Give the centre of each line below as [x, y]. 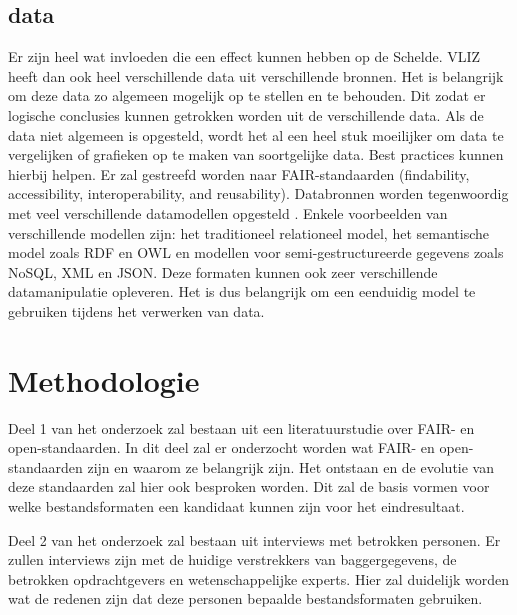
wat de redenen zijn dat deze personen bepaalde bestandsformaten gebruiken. [245, 598]
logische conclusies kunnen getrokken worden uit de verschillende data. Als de [246, 114]
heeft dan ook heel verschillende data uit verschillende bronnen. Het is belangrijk [256, 75]
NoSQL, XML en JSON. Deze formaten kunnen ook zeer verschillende [223, 271]
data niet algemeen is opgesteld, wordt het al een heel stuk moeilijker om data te [256, 134]
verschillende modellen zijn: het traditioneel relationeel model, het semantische [248, 232]
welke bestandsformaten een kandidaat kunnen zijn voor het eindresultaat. [236, 506]
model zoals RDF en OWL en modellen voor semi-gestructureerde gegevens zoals [256, 252]
